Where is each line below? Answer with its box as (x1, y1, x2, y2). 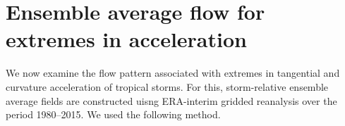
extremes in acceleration (6, 25, 247, 53)
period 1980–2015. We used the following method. (6, 107, 221, 122)
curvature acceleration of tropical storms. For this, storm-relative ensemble (6, 79, 329, 94)
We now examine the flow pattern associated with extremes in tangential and (6, 65, 340, 80)
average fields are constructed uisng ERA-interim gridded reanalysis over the (6, 93, 337, 108)
